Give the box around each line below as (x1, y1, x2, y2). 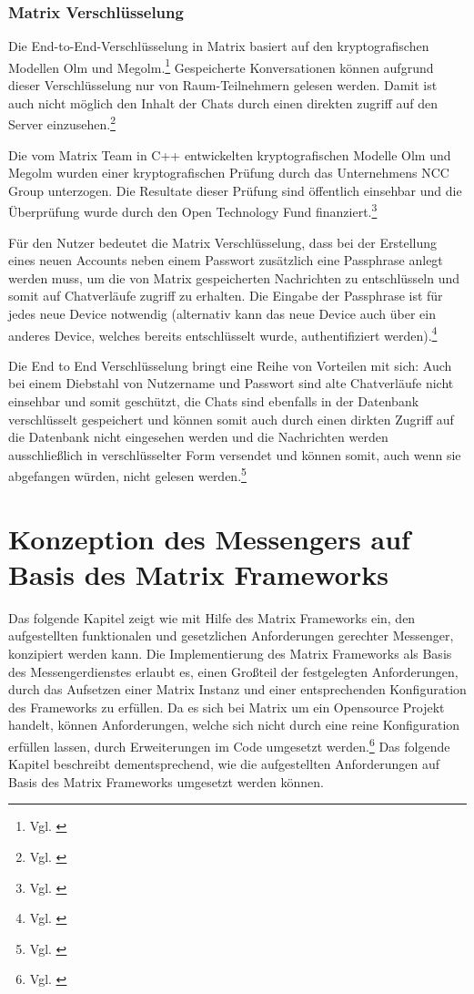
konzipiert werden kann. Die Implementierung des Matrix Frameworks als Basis (8, 644, 452, 663)
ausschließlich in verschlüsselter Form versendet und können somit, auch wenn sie (8, 445, 461, 464)
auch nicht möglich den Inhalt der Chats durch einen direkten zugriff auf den (8, 93, 438, 112)
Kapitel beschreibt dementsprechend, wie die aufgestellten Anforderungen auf (8, 754, 440, 774)
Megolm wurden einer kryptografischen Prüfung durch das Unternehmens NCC (8, 163, 449, 182)
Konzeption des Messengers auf (8, 519, 410, 557)
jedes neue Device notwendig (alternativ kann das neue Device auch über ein (8, 303, 436, 323)
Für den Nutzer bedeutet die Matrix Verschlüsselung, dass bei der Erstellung (8, 232, 437, 251)
